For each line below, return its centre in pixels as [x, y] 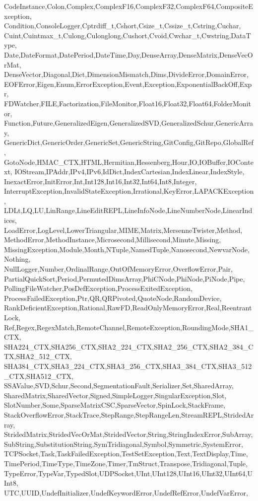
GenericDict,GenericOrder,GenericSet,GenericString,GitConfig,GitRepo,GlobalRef [129, 142]
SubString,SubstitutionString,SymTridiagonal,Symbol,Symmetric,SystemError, [124, 444]
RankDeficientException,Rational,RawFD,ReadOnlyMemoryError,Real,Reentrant [128, 308]
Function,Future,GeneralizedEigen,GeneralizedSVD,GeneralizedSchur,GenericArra [129, 123]
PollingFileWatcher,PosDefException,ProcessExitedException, [98, 288]
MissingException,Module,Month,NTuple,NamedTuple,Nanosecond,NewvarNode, [127, 249]
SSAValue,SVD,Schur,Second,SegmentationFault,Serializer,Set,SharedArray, [119, 386]
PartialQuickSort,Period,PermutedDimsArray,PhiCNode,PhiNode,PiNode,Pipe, [125, 278]
